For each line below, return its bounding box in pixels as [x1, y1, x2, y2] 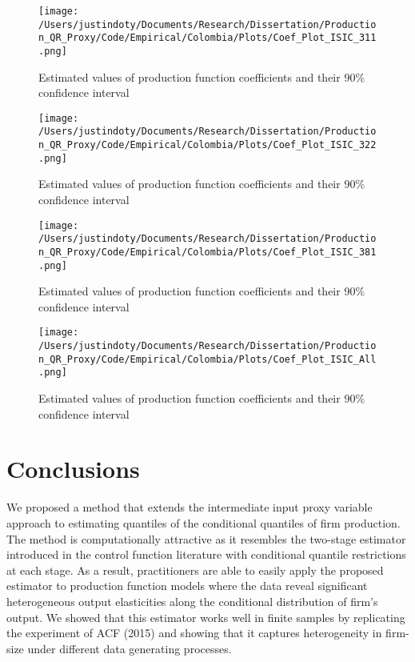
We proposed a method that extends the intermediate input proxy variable [6, 499, 373, 516]
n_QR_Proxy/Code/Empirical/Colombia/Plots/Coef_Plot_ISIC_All [38, 353, 377, 365]
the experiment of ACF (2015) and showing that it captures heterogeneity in [6, 624, 382, 641]
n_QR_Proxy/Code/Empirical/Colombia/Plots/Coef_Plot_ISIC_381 [38, 246, 377, 258]
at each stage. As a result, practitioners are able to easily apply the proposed [6, 561, 384, 578]
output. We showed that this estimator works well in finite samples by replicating [6, 608, 405, 625]
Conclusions [6, 452, 140, 485]
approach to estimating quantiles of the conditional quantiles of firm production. [6, 514, 401, 531]
